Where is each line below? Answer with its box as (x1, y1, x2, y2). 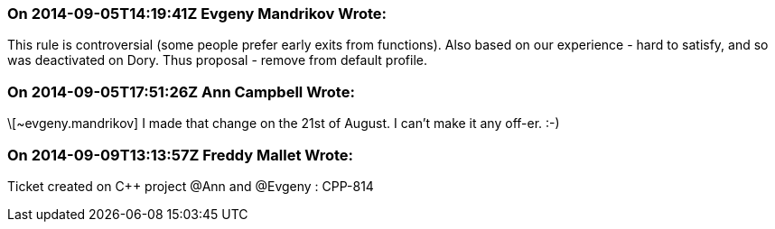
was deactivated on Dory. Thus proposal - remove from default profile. (7, 52, 427, 69)
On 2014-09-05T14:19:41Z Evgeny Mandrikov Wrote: (7, 5, 387, 23)
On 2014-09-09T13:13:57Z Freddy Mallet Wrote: (7, 145, 354, 164)
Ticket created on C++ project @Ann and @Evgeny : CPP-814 (7, 178, 374, 194)
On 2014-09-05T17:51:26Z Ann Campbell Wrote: (7, 82, 355, 101)
